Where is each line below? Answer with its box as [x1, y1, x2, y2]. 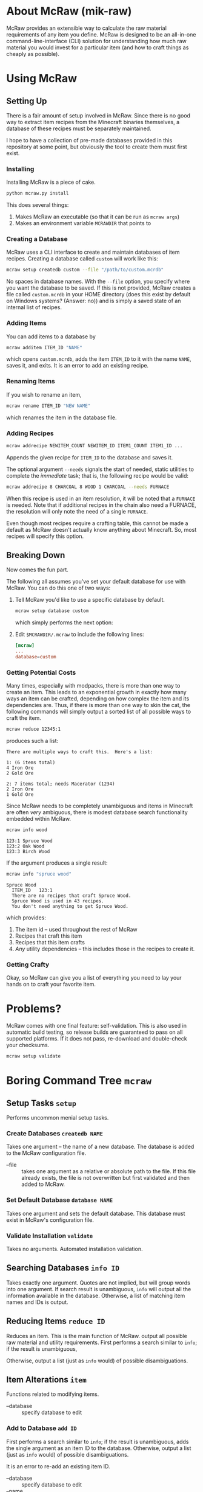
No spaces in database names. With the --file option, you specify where [6, 278, 190, 285]
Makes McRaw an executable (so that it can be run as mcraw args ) [15, 213, 180, 220]
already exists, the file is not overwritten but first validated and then [21, 1174, 190, 1182]
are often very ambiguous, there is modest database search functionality [6, 809, 188, 816]
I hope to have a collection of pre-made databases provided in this [6, 136, 173, 144]
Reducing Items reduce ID [6, 1316, 105, 1326]
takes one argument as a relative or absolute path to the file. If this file [21, 1168, 196, 1175]
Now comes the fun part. [6, 566, 68, 573]
